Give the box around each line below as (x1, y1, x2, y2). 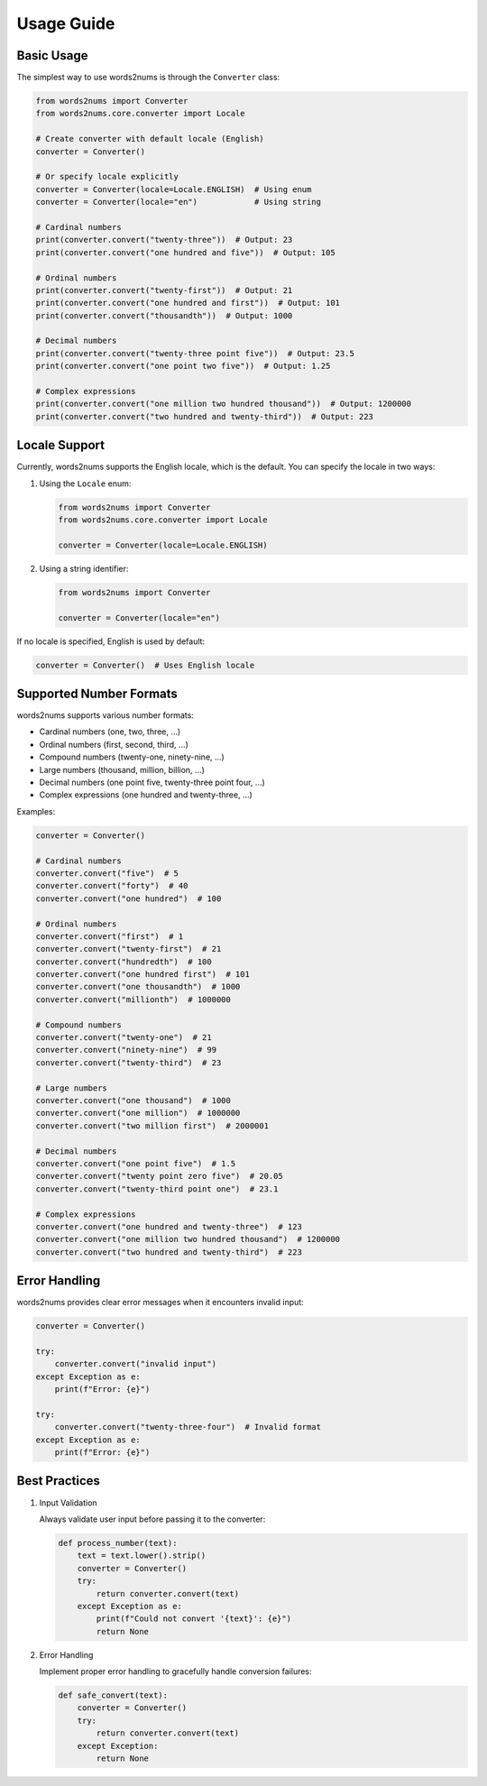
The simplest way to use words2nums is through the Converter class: (16, 72, 280, 83)
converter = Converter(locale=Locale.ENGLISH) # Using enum (35, 184, 312, 194)
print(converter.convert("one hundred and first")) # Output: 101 (35, 298, 341, 308)
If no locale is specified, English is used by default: (16, 636, 206, 647)
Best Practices (16, 1473, 101, 1488)
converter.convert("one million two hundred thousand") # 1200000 (35, 1234, 341, 1245)
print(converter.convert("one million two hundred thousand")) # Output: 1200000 (35, 399, 412, 410)
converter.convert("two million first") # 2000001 (35, 1120, 270, 1131)
